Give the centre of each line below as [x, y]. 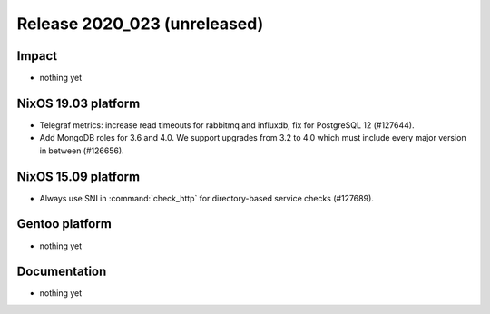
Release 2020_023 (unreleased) [140, 24]
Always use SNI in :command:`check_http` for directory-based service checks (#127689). [206, 198]
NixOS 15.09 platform [78, 177]
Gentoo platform [64, 224]
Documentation [62, 272]
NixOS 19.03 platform [78, 103]
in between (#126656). [82, 151]
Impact [37, 56]
